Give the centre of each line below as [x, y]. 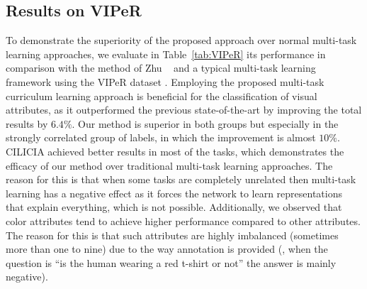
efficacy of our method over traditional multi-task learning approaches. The [169, 165]
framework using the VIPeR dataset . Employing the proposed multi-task [165, 81]
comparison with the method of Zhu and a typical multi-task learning [161, 68]
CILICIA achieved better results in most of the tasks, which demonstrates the [175, 151]
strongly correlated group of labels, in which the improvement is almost [161, 137]
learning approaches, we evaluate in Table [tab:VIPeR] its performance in [166, 54]
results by [27, 123]
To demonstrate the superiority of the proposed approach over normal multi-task [181, 40]
